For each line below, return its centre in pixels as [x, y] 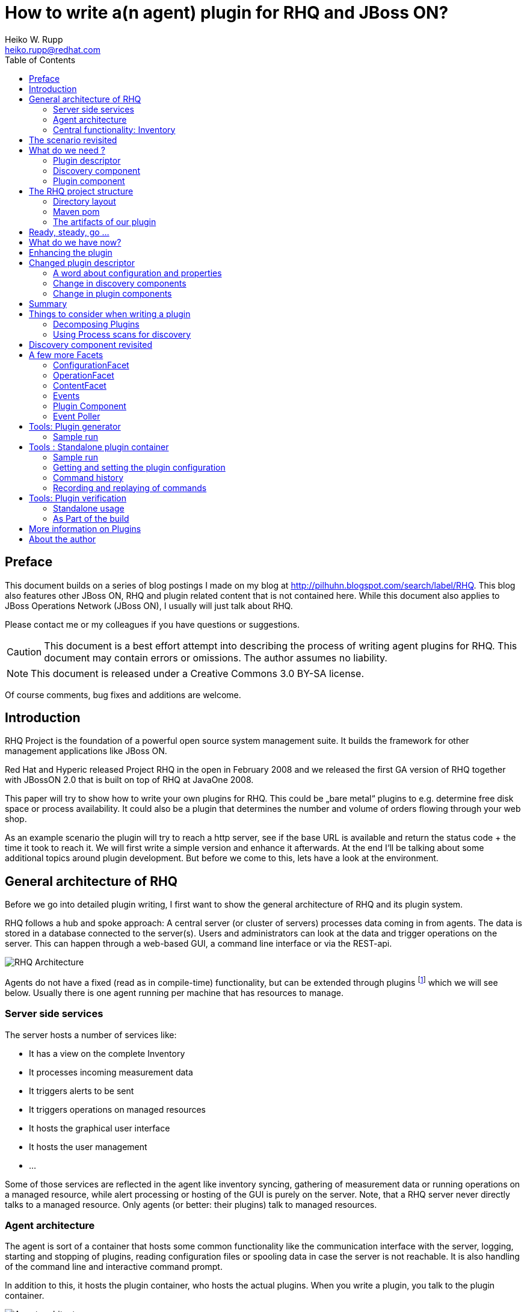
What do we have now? [75, 242]
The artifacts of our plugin [105, 221]
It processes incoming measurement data [111, 1072]
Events [66, 395]
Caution [24, 651]
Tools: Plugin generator [75, 426]
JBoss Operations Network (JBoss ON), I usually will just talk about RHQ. [149, 605]
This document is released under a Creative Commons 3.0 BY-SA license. [197, 673]
